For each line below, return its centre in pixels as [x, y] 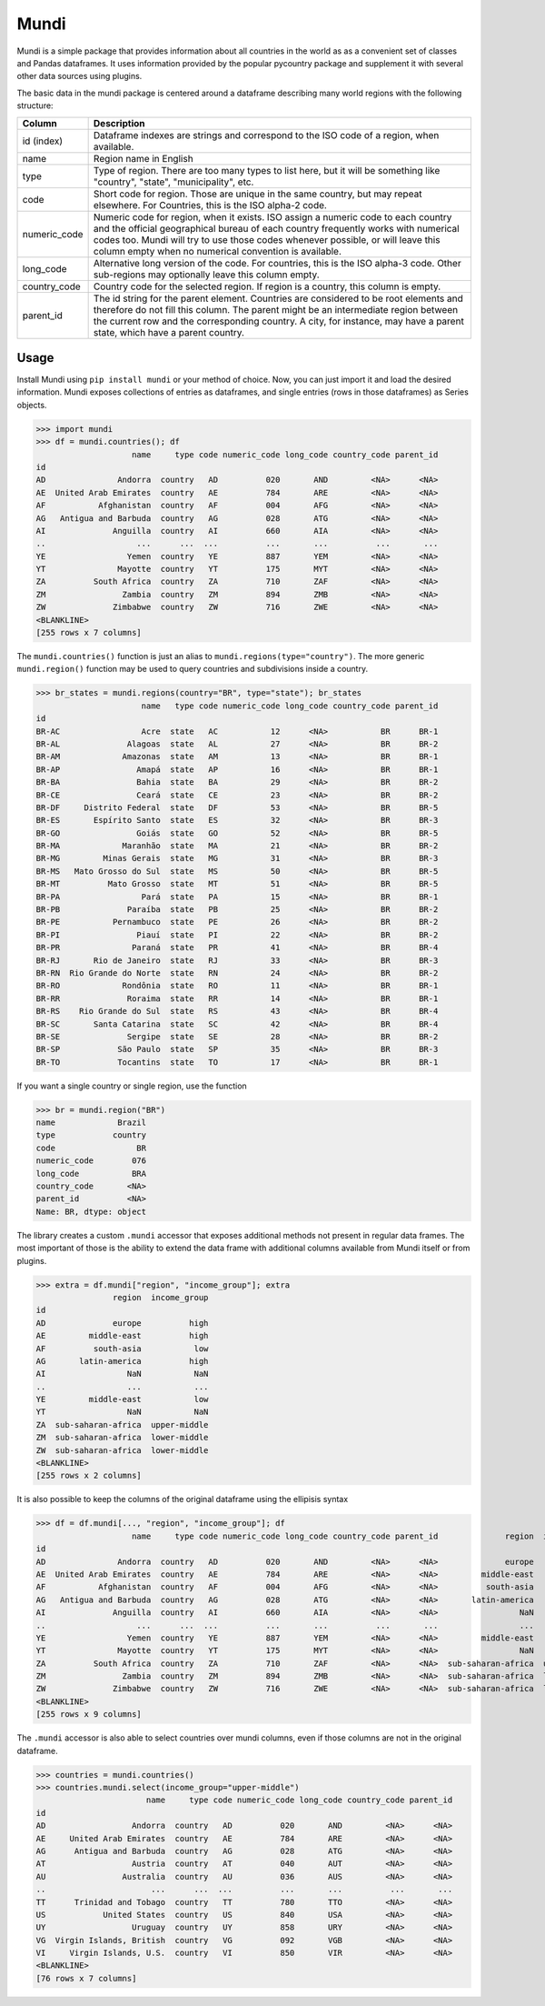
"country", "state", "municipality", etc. [173, 182]
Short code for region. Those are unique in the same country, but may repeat [258, 194]
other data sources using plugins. [79, 76]
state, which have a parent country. [169, 332]
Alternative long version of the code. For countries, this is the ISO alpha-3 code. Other [277, 263]
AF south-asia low [122, 1349]
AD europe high [122, 1323]
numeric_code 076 [91, 1161]
